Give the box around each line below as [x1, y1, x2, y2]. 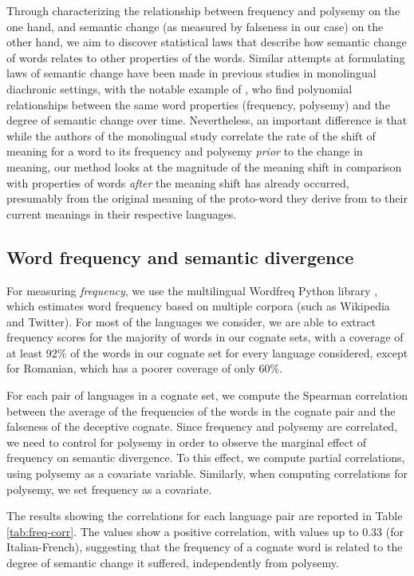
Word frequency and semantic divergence [6, 244, 354, 269]
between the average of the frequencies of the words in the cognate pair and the [6, 402, 396, 419]
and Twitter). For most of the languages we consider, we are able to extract [6, 313, 376, 329]
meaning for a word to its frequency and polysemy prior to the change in [6, 143, 363, 160]
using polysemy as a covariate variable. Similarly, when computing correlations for [6, 465, 408, 482]
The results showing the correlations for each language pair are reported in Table [6, 507, 403, 524]
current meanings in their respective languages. [6, 205, 237, 222]
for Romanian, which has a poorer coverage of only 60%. [6, 360, 283, 377]
